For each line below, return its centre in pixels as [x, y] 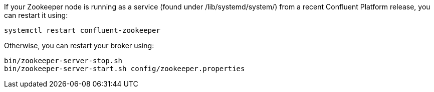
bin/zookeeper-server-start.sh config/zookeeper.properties [125, 69]
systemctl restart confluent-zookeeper [82, 30]
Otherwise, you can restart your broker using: [79, 46]
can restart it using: [36, 15]
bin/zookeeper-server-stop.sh [63, 61]
